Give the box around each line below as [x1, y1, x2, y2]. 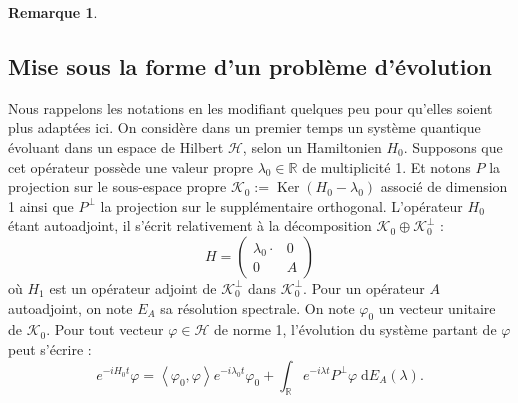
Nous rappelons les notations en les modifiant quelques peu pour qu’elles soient [8, 97, 493, 118]
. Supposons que [403, 136, 503, 157]
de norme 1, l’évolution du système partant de [214, 319, 497, 340]
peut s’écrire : [8, 338, 92, 359]
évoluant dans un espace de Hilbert [8, 136, 224, 157]
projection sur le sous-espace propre [8, 176, 227, 197]
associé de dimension [380, 176, 508, 197]
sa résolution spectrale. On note [160, 297, 355, 318]
